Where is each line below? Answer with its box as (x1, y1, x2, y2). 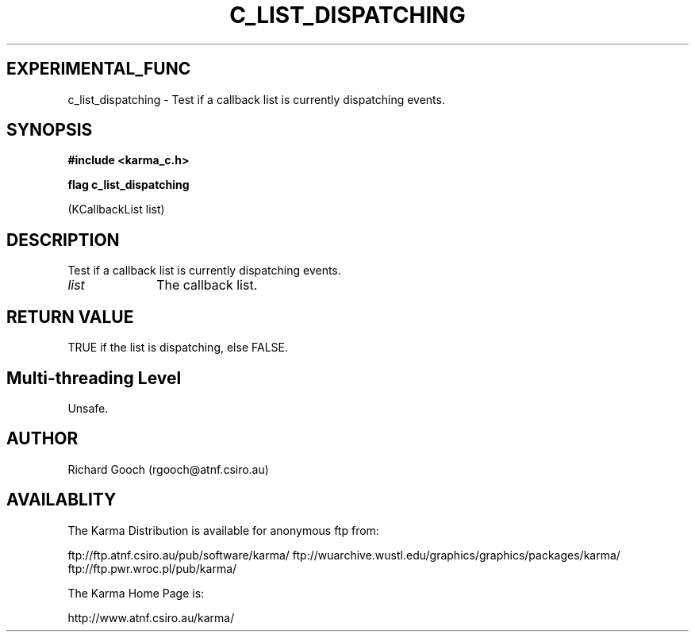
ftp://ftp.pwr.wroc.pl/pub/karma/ (67, 561, 237, 575)
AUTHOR (6, 429, 79, 449)
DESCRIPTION (6, 229, 120, 250)
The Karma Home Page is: (67, 586, 205, 600)
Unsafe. (67, 401, 109, 415)
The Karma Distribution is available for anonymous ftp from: (67, 523, 379, 537)
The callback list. (156, 277, 258, 294)
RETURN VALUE (6, 306, 134, 327)
